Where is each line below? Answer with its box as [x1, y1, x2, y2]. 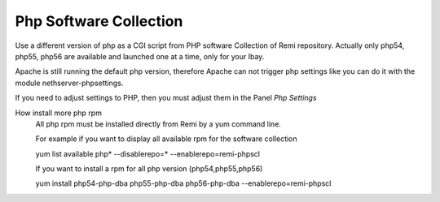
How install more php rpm [15, 108, 102, 118]
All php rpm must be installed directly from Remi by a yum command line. [35, 118, 281, 129]
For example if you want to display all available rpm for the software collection [35, 134, 297, 144]
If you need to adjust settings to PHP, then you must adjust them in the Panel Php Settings [15, 93, 317, 103]
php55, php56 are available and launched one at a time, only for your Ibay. [15, 51, 265, 61]
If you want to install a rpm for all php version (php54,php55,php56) [35, 164, 263, 174]
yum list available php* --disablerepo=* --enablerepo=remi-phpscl [35, 148, 261, 158]
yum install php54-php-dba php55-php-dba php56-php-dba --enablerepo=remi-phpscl [35, 178, 332, 188]
